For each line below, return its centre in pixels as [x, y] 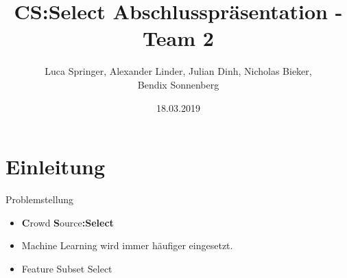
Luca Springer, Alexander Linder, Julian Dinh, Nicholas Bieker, [178, 71]
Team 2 [178, 38]
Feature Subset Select [67, 268]
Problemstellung [40, 199]
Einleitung [56, 166]
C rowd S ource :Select [68, 222]
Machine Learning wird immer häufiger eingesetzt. [127, 245]
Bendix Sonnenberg [178, 84]
